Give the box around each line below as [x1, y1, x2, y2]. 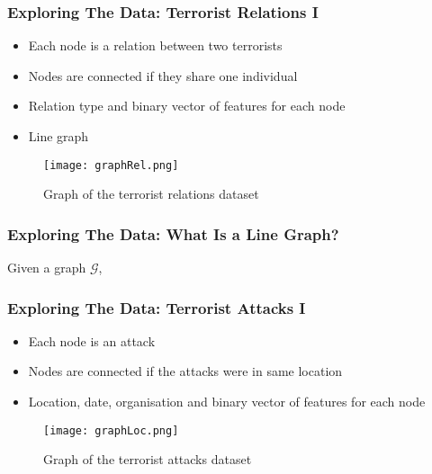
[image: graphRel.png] [43, 158, 179, 172]
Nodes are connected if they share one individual [28, 66, 298, 85]
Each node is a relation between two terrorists [28, 36, 283, 55]
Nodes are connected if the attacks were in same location [28, 362, 343, 380]
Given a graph [7, 258, 86, 277]
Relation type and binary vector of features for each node [28, 96, 346, 115]
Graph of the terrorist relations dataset [43, 184, 259, 203]
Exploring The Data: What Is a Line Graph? [7, 222, 339, 245]
